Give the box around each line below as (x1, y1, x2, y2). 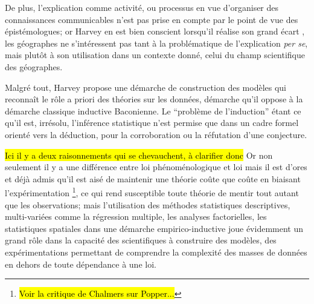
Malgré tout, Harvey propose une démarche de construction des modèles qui (5, 81, 286, 93)
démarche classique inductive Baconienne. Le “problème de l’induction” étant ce (5, 104, 301, 117)
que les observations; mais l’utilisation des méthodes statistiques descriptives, (5, 198, 290, 211)
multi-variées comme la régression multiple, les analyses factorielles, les (5, 210, 267, 223)
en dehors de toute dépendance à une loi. (5, 257, 156, 270)
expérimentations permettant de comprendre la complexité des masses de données (5, 245, 307, 258)
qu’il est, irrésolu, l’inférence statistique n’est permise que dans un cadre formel (5, 116, 299, 129)
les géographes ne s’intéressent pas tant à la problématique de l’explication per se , (5, 36, 308, 49)
